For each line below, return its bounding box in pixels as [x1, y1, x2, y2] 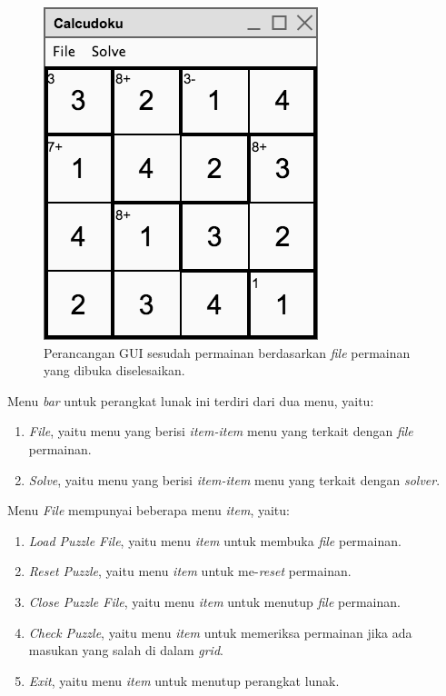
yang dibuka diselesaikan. [44, 361, 185, 380]
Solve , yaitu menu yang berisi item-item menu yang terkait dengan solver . [28, 470, 441, 489]
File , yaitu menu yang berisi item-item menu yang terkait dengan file [28, 422, 413, 441]
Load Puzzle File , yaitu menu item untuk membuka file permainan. [28, 531, 401, 550]
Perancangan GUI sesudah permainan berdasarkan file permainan [44, 343, 411, 362]
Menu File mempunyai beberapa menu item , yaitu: [7, 501, 290, 520]
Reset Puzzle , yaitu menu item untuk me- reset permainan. [28, 562, 352, 581]
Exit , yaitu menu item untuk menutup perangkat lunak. [28, 671, 340, 690]
